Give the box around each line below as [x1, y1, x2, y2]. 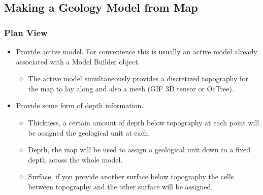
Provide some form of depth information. [16, 100, 144, 111]
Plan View [4, 26, 48, 39]
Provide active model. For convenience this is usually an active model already [16, 46, 257, 56]
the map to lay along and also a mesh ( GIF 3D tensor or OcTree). [28, 83, 234, 93]
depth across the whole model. [28, 154, 123, 165]
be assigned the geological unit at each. [28, 127, 150, 138]
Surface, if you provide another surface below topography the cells [28, 171, 234, 182]
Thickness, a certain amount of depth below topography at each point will [28, 117, 259, 127]
